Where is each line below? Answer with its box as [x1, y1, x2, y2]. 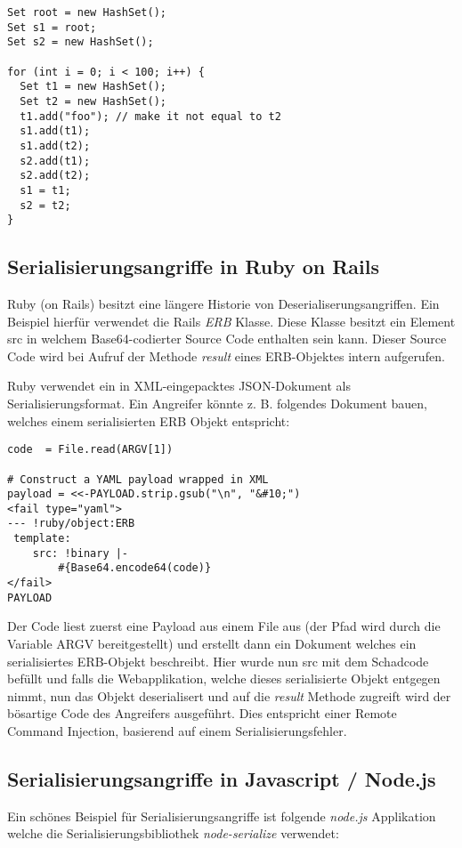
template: [13, 532, 71, 545]
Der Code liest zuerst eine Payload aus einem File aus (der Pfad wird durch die [7, 617, 441, 635]
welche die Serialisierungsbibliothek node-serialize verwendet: [7, 824, 339, 843]
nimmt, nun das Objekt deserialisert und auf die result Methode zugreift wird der [7, 686, 451, 705]
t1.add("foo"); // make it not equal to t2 [20, 109, 281, 123]
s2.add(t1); [20, 154, 91, 167]
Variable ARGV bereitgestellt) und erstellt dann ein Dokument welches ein [7, 634, 417, 653]
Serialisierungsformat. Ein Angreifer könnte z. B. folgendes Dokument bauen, [7, 394, 427, 413]
